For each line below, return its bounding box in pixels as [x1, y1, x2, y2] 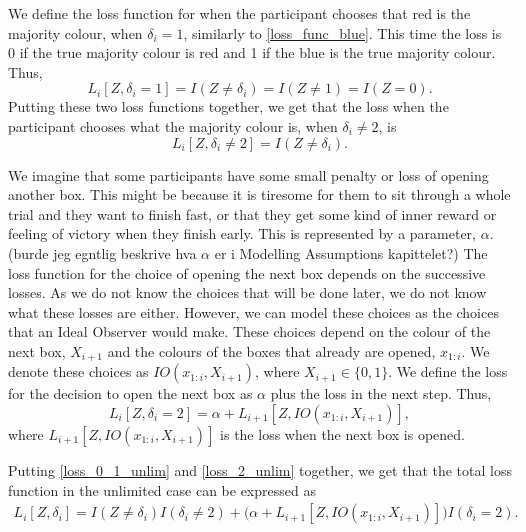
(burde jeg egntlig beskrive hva [8, 242, 197, 263]
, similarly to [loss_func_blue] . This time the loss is [183, 22, 502, 43]
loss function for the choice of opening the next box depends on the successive [8, 262, 486, 283]
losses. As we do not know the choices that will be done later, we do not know [8, 282, 487, 303]
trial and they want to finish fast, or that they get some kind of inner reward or [8, 203, 497, 224]
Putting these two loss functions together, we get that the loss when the [8, 96, 449, 117]
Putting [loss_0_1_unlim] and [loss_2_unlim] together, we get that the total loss [8, 459, 512, 480]
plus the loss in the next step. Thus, [270, 383, 492, 404]
